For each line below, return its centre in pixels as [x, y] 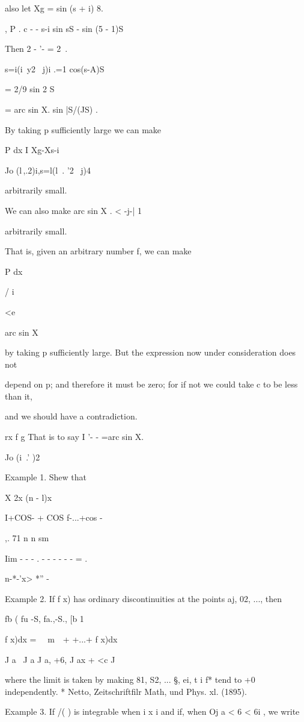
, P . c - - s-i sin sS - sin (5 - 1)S [64, 28]
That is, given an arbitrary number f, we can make [98, 251]
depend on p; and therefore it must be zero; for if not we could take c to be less [151, 384]
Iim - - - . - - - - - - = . [46, 558]
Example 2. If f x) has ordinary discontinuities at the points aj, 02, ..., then [144, 598]
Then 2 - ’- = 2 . [36, 49]
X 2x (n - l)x [29, 497]
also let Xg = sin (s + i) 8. [54, 8]
